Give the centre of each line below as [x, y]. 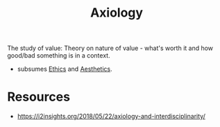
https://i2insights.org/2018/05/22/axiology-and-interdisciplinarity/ [111, 117]
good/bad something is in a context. [59, 56]
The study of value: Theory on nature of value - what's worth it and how [110, 48]
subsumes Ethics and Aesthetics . [65, 69]
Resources [39, 97]
